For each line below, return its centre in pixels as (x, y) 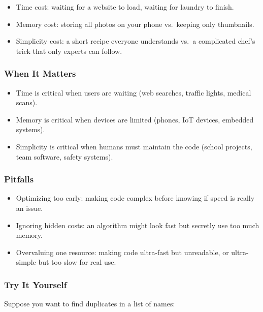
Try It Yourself (36, 284)
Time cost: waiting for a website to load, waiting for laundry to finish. (125, 7)
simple (26, 262)
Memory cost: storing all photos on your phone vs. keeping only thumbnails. (135, 24)
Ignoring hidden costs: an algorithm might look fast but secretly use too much (138, 225)
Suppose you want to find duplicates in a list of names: (90, 304)
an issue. (29, 208)
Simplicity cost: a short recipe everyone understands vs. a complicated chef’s (136, 41)
